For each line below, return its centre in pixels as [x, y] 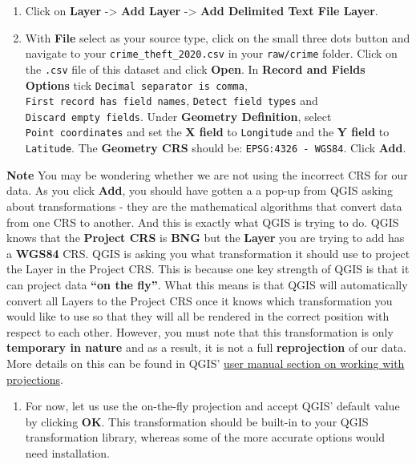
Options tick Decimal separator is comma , [136, 85]
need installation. [67, 452]
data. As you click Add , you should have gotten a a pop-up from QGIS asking [200, 190]
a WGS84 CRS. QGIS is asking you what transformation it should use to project [208, 253]
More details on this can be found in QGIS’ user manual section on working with [206, 363]
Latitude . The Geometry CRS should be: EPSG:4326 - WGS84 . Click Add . [216, 148]
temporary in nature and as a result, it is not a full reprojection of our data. [206, 347]
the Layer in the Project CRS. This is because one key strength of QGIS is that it [208, 269]
